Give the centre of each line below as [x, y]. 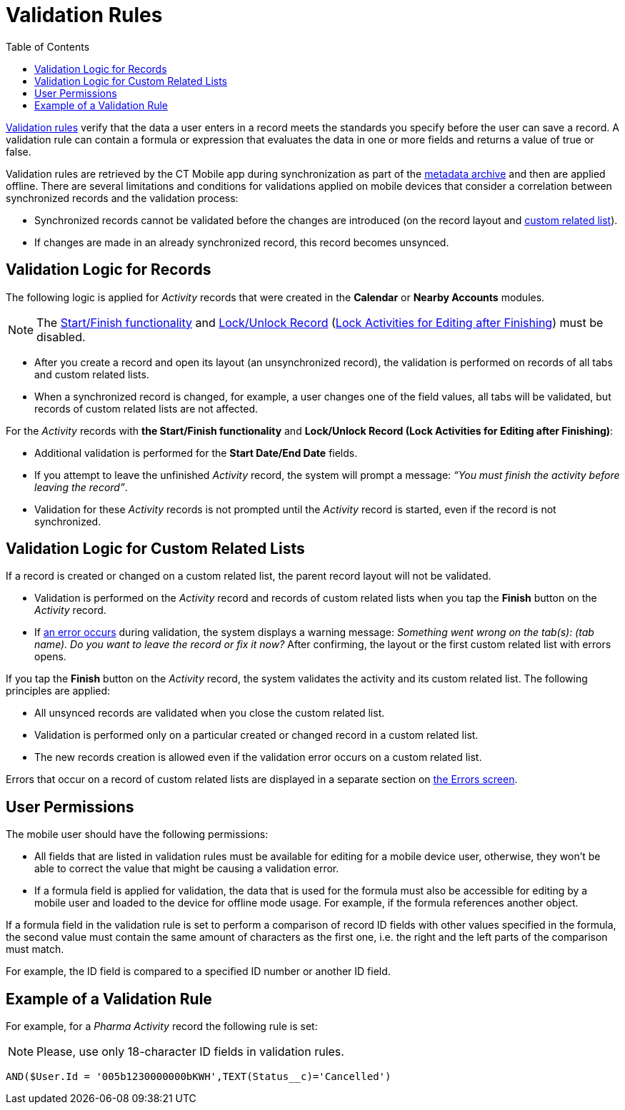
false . [19, 151]
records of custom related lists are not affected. [146, 408]
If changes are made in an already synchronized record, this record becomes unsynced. [242, 242]
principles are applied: [58, 691]
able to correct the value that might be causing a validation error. [187, 869]
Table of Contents [48, 46]
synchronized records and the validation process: [122, 198]
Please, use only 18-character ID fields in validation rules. [190, 1052]
